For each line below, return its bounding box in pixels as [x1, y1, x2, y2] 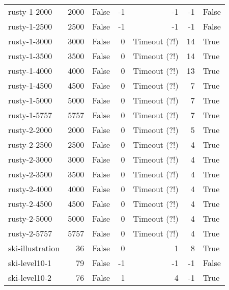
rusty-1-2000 [8, 6, 52, 17]
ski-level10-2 [8, 272, 51, 283]
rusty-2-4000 [8, 183, 52, 195]
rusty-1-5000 [8, 94, 52, 106]
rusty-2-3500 [8, 168, 52, 180]
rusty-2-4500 [8, 198, 52, 209]
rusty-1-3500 [8, 50, 52, 62]
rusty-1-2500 [8, 20, 52, 32]
